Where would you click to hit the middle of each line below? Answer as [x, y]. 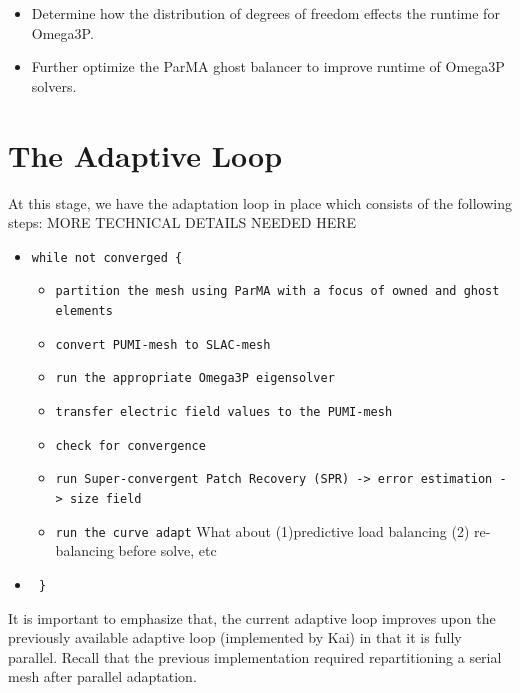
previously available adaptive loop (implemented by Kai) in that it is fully [235, 637]
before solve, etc [167, 550]
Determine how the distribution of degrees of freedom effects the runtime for [265, 13]
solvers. [54, 85]
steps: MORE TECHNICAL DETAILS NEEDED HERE [182, 222]
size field [105, 498]
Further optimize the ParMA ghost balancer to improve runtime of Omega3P [268, 66]
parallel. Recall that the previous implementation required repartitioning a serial [255, 656]
